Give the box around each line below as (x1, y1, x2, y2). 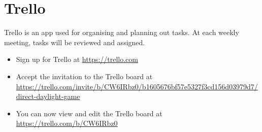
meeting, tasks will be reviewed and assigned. (4, 37, 145, 47)
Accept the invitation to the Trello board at (16, 71, 153, 81)
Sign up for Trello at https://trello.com (16, 54, 138, 64)
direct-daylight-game (16, 91, 80, 102)
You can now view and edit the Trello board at (16, 108, 162, 118)
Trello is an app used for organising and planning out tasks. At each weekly (4, 27, 239, 38)
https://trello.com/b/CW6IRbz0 (16, 118, 118, 128)
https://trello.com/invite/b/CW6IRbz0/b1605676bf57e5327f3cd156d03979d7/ (16, 81, 258, 91)
